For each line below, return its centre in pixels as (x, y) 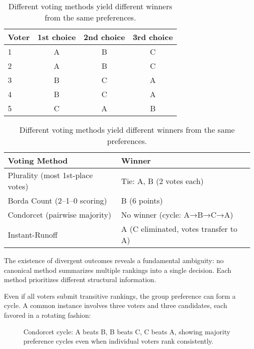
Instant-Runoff (33, 234)
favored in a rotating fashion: (47, 315)
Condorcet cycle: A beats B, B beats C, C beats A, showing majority (127, 331)
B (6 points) (142, 200)
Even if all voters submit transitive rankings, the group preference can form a (120, 296)
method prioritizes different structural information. (80, 279)
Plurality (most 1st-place (50, 175)
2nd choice (104, 37)
